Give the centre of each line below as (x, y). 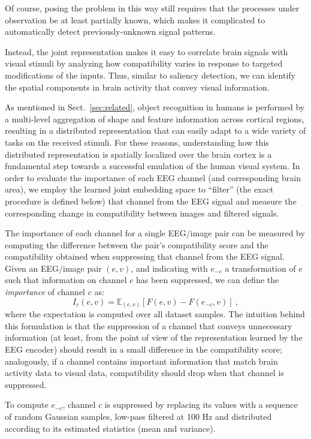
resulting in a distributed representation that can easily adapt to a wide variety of (155, 130)
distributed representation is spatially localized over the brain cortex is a (138, 154)
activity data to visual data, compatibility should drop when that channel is (144, 373)
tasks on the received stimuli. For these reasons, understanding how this (137, 142)
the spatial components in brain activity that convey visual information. (137, 87)
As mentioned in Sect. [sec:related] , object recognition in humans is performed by (155, 107)
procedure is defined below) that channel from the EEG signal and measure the (151, 201)
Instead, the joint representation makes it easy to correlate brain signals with (147, 51)
